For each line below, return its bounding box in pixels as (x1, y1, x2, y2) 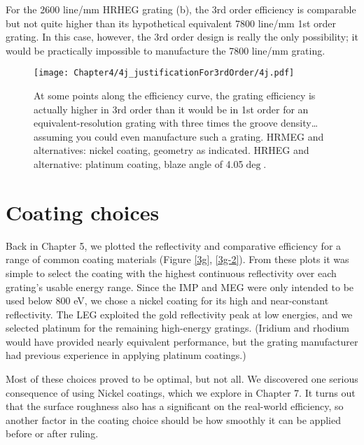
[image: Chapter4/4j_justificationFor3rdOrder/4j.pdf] (34, 68, 295, 78)
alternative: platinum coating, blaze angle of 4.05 (34, 157, 244, 171)
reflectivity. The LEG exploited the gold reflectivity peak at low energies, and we (6, 306, 353, 321)
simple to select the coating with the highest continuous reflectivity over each (6, 265, 337, 280)
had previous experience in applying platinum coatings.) (6, 348, 246, 362)
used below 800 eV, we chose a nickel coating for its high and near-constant (6, 293, 329, 308)
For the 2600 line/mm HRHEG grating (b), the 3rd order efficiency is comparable (6, 2, 356, 16)
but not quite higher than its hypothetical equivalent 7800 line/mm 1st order (6, 15, 337, 30)
